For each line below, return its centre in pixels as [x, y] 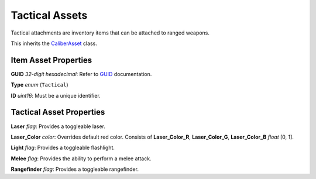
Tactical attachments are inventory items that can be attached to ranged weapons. [110, 33]
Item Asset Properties [51, 60]
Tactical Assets [49, 15]
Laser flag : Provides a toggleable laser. [58, 126]
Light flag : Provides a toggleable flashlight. [63, 148]
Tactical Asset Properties [58, 112]
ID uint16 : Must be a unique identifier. [56, 95]
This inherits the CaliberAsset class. [54, 43]
